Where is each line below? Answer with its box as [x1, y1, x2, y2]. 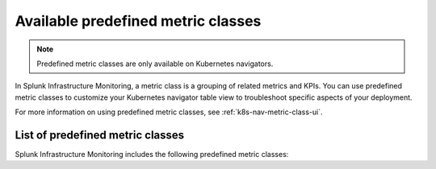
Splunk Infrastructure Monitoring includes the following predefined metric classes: [15, 150, 289, 159]
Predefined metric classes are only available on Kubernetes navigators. [36, 59, 274, 68]
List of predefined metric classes [15, 128, 185, 142]
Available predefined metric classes [15, 12, 262, 30]
